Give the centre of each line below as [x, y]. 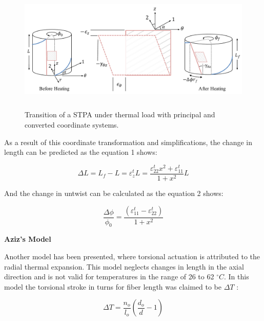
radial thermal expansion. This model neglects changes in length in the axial [124, 266]
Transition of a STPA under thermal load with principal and [120, 114]
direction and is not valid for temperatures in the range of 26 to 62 [109, 277]
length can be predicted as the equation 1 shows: [81, 152]
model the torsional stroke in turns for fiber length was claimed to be [113, 286]
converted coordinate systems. [72, 124]
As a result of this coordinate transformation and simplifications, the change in [128, 142]
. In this [236, 277]
